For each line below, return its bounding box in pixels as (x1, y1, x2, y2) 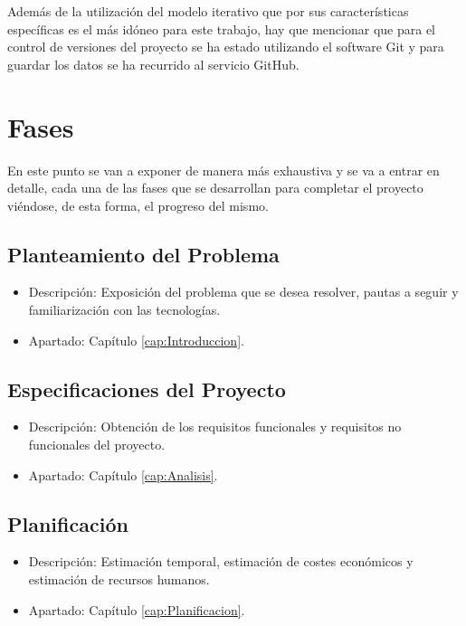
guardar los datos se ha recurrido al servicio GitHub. (7, 54, 300, 73)
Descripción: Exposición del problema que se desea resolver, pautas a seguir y (28, 282, 459, 301)
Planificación (7, 509, 128, 537)
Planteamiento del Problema (7, 240, 280, 268)
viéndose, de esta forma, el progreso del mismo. (7, 195, 269, 214)
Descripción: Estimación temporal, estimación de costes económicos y (28, 552, 414, 571)
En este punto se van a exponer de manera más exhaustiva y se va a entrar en (7, 160, 440, 179)
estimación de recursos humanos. (28, 570, 210, 589)
